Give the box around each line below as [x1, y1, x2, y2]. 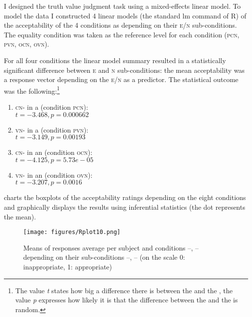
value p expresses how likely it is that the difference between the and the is [15, 295, 238, 305]
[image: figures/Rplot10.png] [23, 229, 121, 236]
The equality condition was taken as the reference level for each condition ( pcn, [4, 29, 239, 39]
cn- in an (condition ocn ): [15, 147, 93, 157]
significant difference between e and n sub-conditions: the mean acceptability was [4, 65, 245, 75]
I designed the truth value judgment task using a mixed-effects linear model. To [4, 1, 241, 11]
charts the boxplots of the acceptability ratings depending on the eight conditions [4, 192, 246, 202]
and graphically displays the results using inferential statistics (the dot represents [4, 201, 245, 212]
